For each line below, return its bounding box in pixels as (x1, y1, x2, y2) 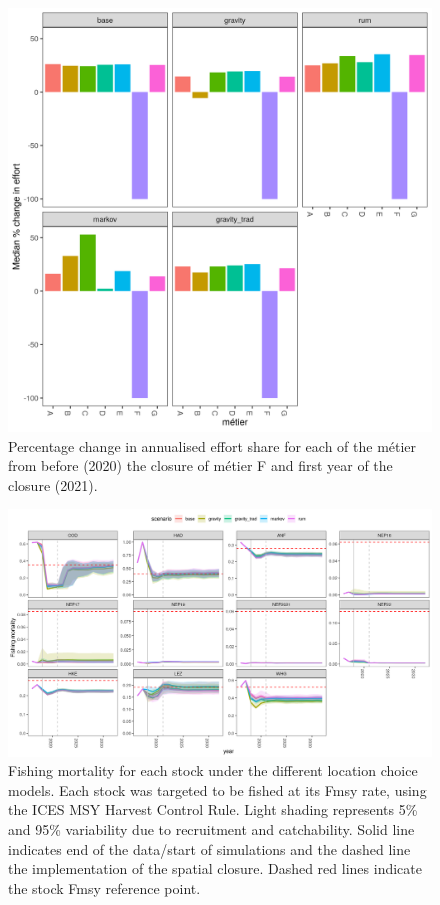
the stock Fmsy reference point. (8, 877, 201, 898)
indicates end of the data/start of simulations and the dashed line (8, 838, 411, 859)
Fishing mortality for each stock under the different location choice (8, 760, 418, 781)
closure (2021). (8, 474, 98, 495)
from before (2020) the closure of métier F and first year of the (8, 455, 393, 476)
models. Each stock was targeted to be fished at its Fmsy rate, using (8, 779, 427, 800)
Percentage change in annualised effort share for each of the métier (8, 435, 417, 456)
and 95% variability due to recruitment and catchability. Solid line (8, 818, 415, 839)
